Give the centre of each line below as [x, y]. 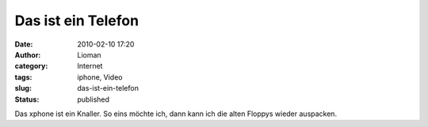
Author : [28, 54]
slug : [23, 88]
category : [31, 66]
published [94, 99]
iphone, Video [100, 77]
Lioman [90, 54]
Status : [27, 99]
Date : [24, 44]
